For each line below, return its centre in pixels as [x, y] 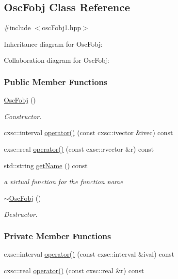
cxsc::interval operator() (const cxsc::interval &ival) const [89, 254]
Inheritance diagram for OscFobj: [53, 44]
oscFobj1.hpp [61, 27]
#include [17, 27]
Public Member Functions [56, 81]
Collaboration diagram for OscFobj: [57, 60]
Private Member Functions [57, 235]
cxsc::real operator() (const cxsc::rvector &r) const [79, 148]
